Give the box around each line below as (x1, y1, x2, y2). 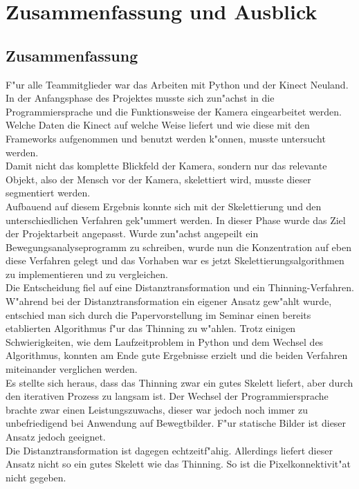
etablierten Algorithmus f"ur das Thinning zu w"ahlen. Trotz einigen (6, 321, 296, 335)
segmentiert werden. (6, 185, 91, 200)
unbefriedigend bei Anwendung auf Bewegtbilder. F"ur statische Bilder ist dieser (6, 416, 347, 430)
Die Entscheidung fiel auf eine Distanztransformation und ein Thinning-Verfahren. (6, 280, 354, 295)
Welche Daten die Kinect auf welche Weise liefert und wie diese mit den (6, 118, 310, 132)
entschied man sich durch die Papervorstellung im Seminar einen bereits (6, 307, 311, 322)
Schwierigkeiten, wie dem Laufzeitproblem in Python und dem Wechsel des (6, 334, 324, 349)
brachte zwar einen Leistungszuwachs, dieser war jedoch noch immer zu (6, 402, 308, 416)
